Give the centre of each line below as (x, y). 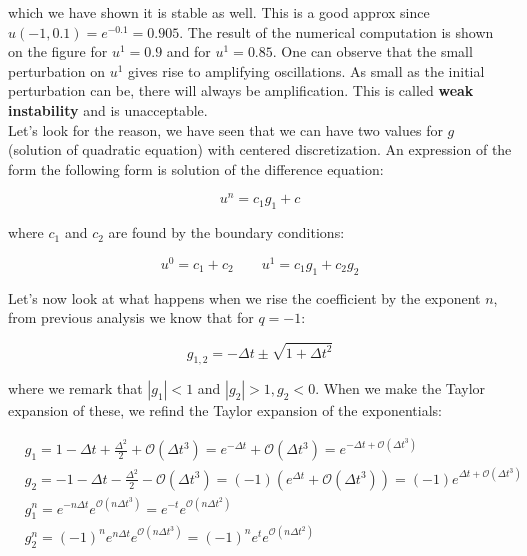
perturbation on (56, 70)
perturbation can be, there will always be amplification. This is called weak (241, 90)
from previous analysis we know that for (131, 317)
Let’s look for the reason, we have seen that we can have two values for (225, 129)
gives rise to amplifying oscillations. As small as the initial (306, 70)
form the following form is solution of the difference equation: (196, 168)
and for (188, 51)
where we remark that (75, 388)
